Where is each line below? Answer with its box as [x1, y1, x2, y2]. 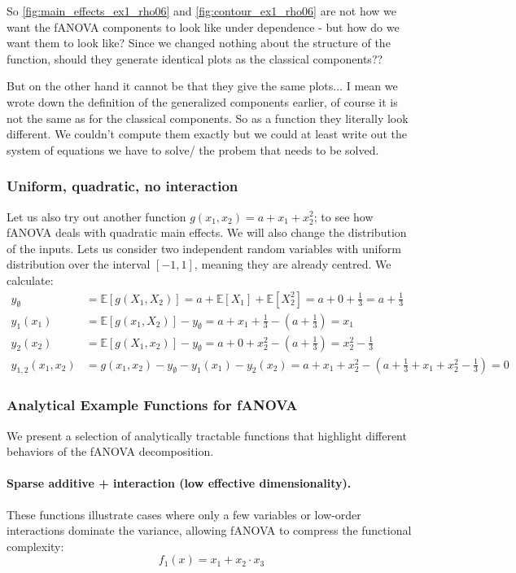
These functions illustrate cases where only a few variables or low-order [7, 505, 361, 523]
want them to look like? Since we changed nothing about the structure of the [7, 34, 391, 51]
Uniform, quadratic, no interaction [7, 176, 238, 196]
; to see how [313, 208, 374, 225]
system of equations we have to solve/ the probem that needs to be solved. [7, 141, 379, 158]
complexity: [7, 537, 64, 554]
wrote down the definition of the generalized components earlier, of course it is [7, 93, 398, 110]
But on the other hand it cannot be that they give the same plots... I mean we [7, 77, 398, 94]
